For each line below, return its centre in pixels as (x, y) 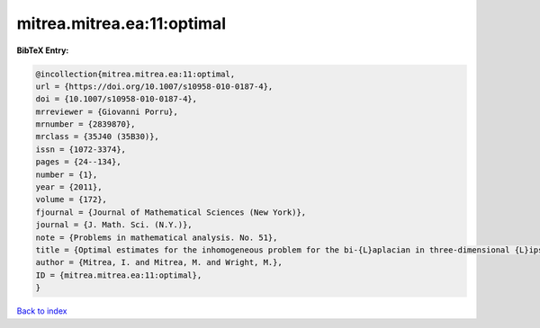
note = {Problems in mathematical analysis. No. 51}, (157, 237)
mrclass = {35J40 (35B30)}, (97, 137)
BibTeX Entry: (43, 50)
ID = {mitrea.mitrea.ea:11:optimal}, (119, 275)
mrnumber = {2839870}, (85, 124)
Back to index (42, 311)
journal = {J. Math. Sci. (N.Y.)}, (114, 225)
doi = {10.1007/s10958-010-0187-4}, (117, 99)
